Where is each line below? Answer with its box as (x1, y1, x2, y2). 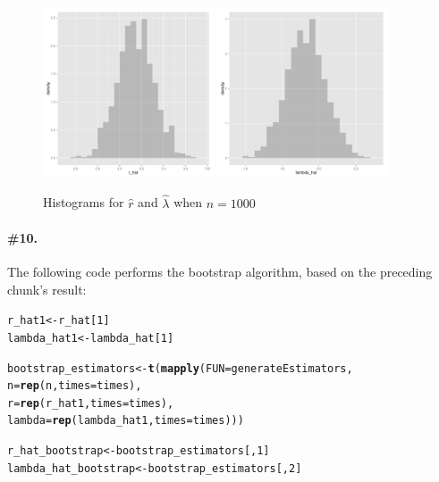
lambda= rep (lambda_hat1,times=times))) (7, 414, 244, 428)
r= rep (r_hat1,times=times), (7, 396, 174, 410)
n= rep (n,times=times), (7, 379, 142, 393)
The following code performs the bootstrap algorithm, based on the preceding (7, 262, 433, 280)
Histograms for (43, 193, 124, 212)
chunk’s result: (7, 279, 87, 298)
